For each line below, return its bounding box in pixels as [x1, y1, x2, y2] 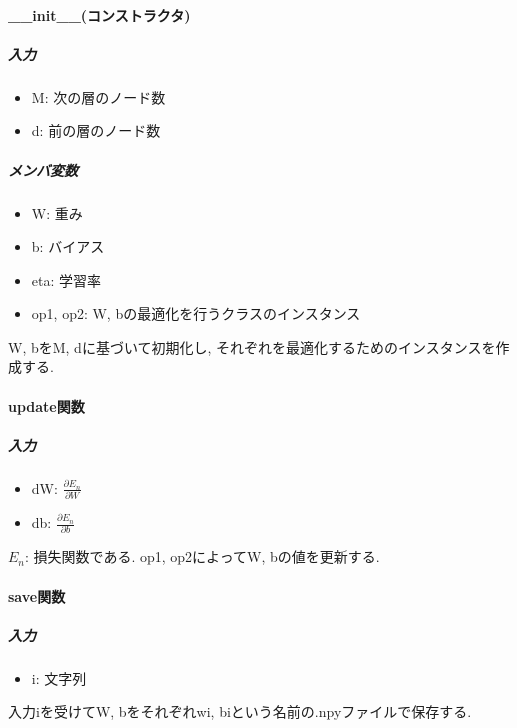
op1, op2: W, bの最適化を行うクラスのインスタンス [31, 303, 361, 324]
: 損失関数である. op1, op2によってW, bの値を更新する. [25, 546, 380, 567]
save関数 [8, 585, 66, 606]
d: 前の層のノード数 [31, 120, 161, 141]
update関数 [8, 395, 85, 416]
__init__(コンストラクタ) [8, 4, 191, 25]
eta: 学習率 [31, 269, 102, 290]
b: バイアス [31, 236, 105, 257]
